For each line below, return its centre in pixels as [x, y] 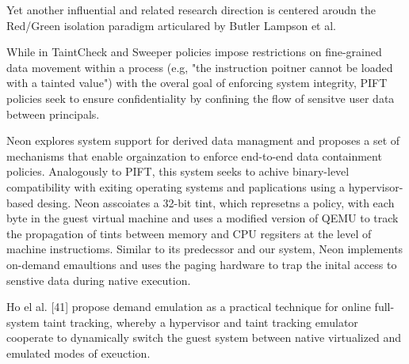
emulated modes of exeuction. [78, 353]
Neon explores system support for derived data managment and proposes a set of [203, 140]
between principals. [53, 114]
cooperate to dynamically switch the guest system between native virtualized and [204, 337]
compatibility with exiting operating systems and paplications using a [176, 186]
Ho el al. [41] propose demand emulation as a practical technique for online [189, 307]
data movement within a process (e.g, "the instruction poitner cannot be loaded [200, 67]
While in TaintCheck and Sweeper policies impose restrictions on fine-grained [194, 52]
